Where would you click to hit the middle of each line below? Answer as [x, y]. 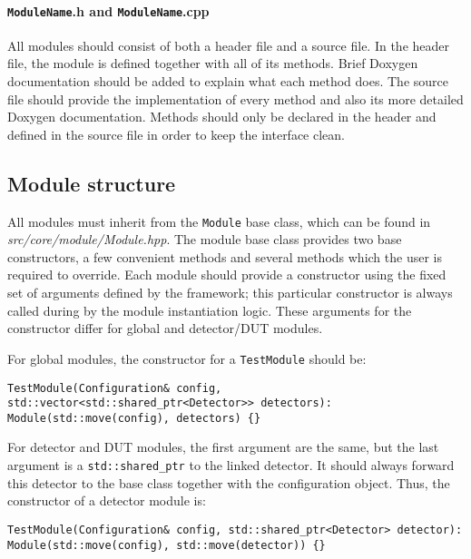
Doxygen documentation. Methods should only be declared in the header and [222, 117]
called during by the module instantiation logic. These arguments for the [210, 310]
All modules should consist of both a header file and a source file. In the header [229, 45]
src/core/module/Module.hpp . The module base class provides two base [205, 239]
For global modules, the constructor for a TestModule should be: [187, 358]
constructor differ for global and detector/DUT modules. [165, 328]
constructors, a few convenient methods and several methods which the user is [225, 256]
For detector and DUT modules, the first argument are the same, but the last [223, 447]
